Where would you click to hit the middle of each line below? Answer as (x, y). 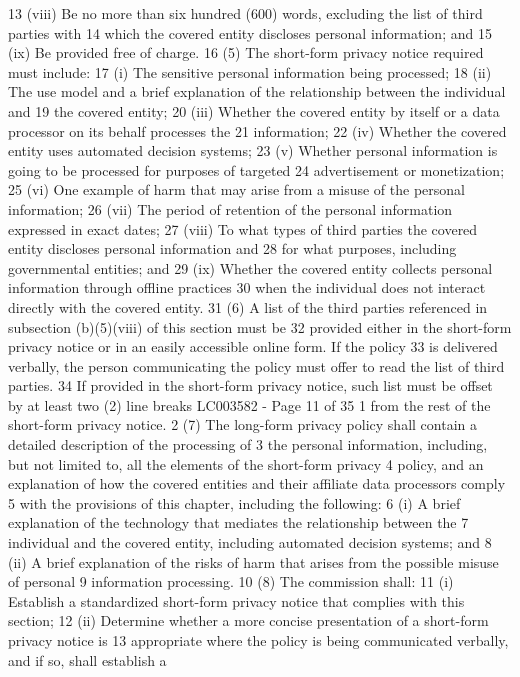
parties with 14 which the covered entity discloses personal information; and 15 (250, 32)
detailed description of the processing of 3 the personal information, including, (248, 444)
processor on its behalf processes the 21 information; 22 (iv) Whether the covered (257, 130)
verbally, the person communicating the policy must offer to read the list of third (256, 365)
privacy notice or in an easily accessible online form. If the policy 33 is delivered (253, 346)
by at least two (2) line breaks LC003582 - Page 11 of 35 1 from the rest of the (249, 404)
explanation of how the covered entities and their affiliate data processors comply (257, 483)
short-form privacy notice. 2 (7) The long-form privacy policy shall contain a (242, 424)
